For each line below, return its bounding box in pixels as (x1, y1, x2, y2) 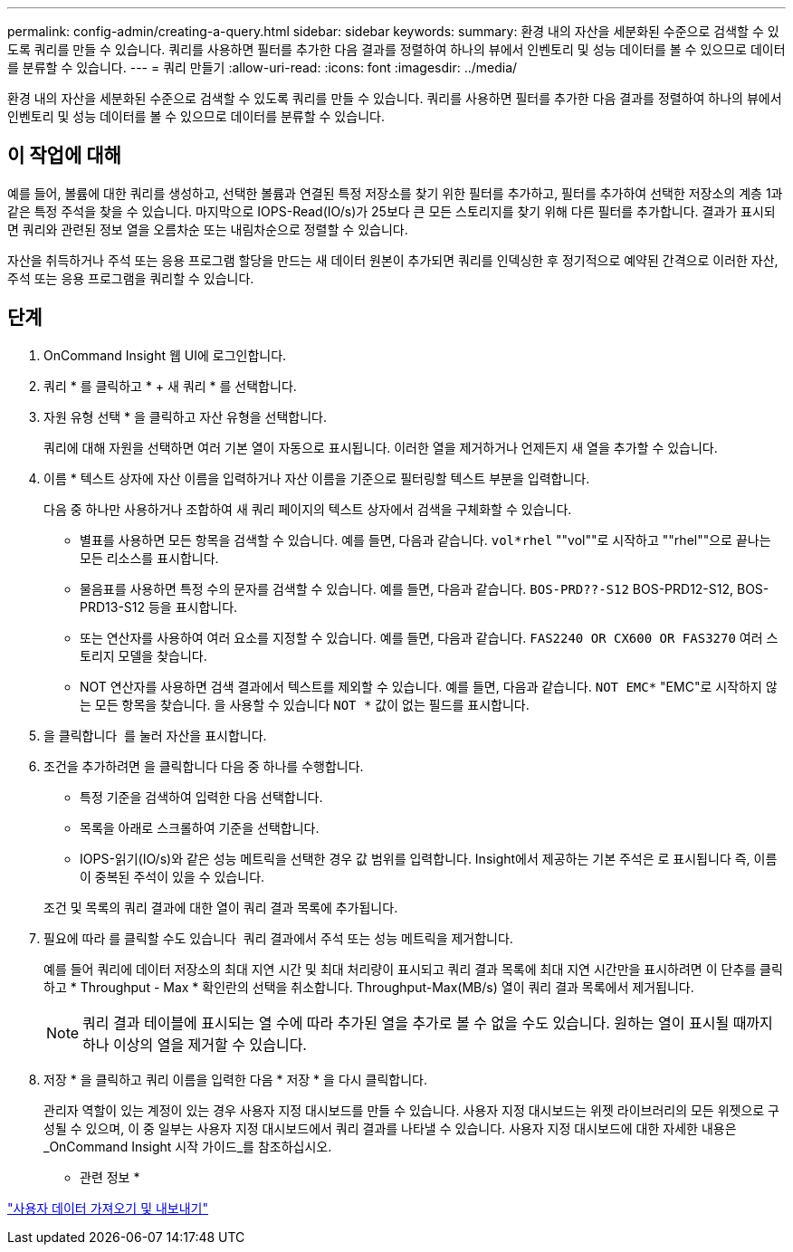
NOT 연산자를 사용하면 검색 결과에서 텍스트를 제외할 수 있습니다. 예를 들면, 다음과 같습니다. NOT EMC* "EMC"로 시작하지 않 (80, 678, 778, 694)
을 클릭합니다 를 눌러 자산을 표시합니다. (43, 727, 267, 743)
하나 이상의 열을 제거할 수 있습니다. (82, 1035, 307, 1054)
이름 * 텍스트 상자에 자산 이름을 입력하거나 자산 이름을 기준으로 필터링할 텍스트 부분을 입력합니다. (43, 470, 590, 486)
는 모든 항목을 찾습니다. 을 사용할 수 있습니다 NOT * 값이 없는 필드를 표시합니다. (80, 696, 530, 712)
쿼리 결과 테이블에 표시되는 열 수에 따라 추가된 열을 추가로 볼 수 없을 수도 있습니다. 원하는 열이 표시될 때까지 (82, 1013, 773, 1032)
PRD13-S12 (80, 598, 146, 615)
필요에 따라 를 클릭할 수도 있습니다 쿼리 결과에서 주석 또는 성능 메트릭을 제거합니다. (43, 930, 513, 946)
